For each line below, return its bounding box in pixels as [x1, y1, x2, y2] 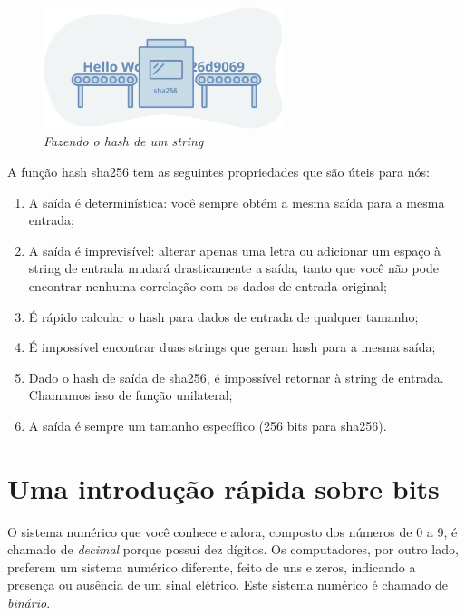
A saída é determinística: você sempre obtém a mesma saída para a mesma [28, 192, 445, 211]
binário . [7, 593, 51, 612]
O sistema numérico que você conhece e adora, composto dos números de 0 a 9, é [7, 522, 458, 541]
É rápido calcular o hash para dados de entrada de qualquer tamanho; [28, 307, 419, 326]
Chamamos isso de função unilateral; [28, 386, 233, 405]
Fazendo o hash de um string [44, 132, 204, 151]
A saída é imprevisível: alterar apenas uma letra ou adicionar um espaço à [28, 240, 441, 259]
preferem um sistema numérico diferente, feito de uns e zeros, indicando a [7, 557, 416, 576]
